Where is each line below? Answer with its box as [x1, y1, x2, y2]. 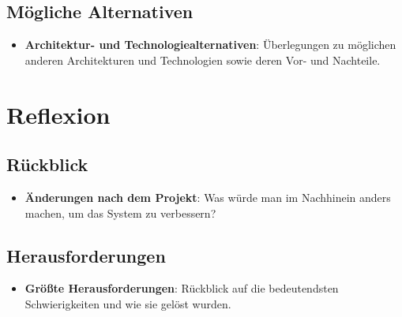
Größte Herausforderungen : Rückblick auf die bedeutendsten [24, 280, 339, 296]
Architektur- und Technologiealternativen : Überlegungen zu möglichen [24, 36, 396, 53]
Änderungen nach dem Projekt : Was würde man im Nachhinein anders [24, 188, 391, 205]
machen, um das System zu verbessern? [24, 204, 216, 221]
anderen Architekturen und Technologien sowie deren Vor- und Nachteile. [24, 51, 381, 68]
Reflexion [6, 98, 111, 130]
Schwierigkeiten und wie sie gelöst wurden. [24, 295, 231, 311]
